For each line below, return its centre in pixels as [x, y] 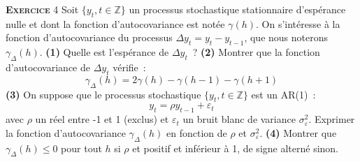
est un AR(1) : [283, 94]
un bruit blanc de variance [239, 119]
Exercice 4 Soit [42, 9]
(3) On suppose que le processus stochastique [103, 94]
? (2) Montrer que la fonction [256, 52]
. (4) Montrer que [298, 132]
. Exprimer [332, 119]
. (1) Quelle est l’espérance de [104, 52]
